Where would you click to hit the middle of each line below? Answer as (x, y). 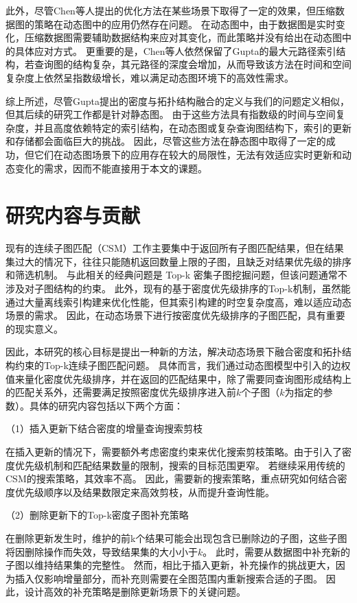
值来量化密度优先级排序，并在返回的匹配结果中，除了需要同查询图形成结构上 (178, 378)
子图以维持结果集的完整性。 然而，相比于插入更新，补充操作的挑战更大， (171, 565)
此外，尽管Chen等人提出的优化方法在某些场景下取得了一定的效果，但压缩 (170, 10)
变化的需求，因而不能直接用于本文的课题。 (111, 168)
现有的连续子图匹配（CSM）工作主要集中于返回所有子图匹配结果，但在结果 (175, 248)
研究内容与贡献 (73, 215)
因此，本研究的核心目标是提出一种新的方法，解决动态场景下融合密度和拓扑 (174, 352)
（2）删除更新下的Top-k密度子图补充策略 (97, 515)
